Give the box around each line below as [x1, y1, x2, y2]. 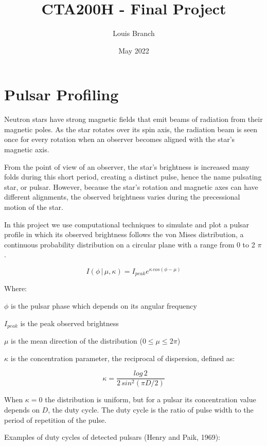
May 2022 [118, 45, 149, 56]
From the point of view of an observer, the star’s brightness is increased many [4, 161, 250, 172]
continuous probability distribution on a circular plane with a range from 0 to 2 [4, 239, 255, 249]
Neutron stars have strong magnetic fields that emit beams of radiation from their [4, 114, 263, 124]
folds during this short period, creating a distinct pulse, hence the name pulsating [4, 171, 262, 182]
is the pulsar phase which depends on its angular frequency [11, 300, 197, 311]
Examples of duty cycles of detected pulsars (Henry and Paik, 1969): [4, 432, 220, 442]
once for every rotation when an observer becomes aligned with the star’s [4, 134, 235, 145]
